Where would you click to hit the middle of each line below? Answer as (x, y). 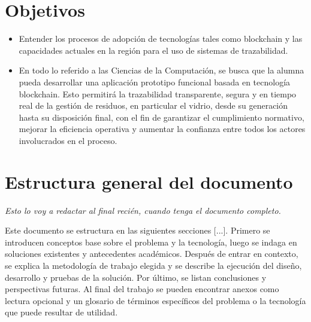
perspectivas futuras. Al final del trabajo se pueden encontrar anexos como (142, 289)
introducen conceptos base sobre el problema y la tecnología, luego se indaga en (151, 242)
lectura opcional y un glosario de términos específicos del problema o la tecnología (155, 300)
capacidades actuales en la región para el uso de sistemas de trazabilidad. (153, 50)
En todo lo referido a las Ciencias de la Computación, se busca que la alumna (161, 70)
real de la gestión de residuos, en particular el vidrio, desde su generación (153, 105)
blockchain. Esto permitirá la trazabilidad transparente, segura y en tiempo (158, 93)
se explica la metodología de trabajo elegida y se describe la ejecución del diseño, (153, 265)
